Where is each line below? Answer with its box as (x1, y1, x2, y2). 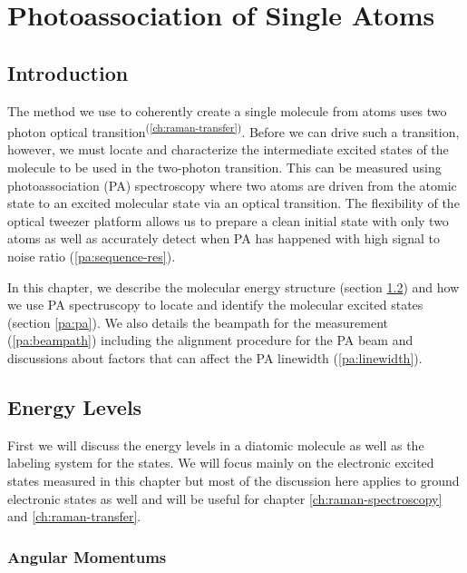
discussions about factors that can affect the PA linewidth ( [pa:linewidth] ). (7, 348, 423, 367)
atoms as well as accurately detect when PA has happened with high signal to (7, 229, 440, 248)
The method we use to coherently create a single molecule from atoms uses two (7, 101, 447, 120)
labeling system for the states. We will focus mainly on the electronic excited (7, 453, 434, 472)
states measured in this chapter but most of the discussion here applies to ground (7, 470, 460, 489)
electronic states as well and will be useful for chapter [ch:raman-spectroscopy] (7, 489, 443, 508)
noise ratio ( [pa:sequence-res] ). (7, 246, 176, 265)
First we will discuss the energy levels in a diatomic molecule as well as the (7, 435, 424, 454)
